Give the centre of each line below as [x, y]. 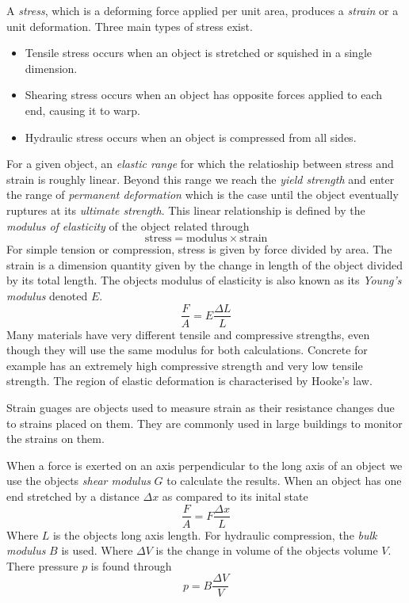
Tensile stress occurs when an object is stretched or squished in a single [199, 53]
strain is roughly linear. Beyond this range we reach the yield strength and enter [201, 179]
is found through [131, 565]
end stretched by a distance [73, 496]
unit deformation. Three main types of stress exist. [130, 26]
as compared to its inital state [235, 496]
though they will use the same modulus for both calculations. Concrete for [187, 350]
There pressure [42, 565]
